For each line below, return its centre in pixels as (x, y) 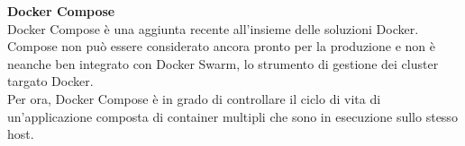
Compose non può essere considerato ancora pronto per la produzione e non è (221, 46)
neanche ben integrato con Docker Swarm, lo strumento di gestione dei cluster (223, 63)
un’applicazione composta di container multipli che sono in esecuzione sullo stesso (232, 116)
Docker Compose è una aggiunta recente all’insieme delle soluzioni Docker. (213, 28)
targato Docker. (50, 81)
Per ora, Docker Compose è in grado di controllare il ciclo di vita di (194, 98)
